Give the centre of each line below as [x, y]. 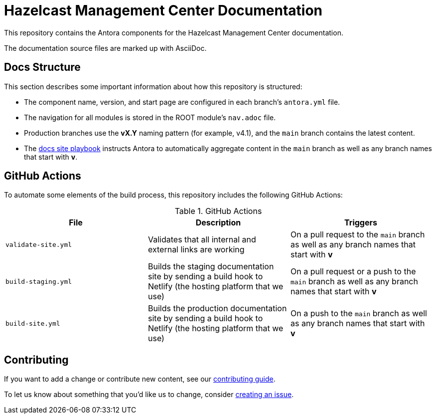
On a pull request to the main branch [358, 235]
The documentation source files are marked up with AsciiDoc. [105, 48]
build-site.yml [33, 323]
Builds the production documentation [217, 309]
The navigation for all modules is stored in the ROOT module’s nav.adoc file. [150, 117]
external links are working [196, 250]
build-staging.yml [39, 281]
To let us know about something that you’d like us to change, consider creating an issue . [149, 395]
